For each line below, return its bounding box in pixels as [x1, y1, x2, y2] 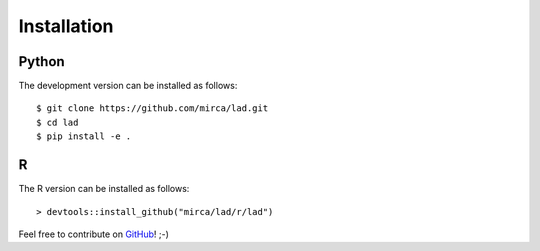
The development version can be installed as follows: [18, 80, 238, 92]
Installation [18, 15, 114, 37]
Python [18, 53, 65, 70]
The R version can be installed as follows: [18, 183, 190, 195]
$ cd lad [36, 116, 79, 128]
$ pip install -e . [36, 131, 132, 142]
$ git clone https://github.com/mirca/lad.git [36, 103, 269, 114]
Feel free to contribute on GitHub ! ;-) [18, 228, 170, 240]
